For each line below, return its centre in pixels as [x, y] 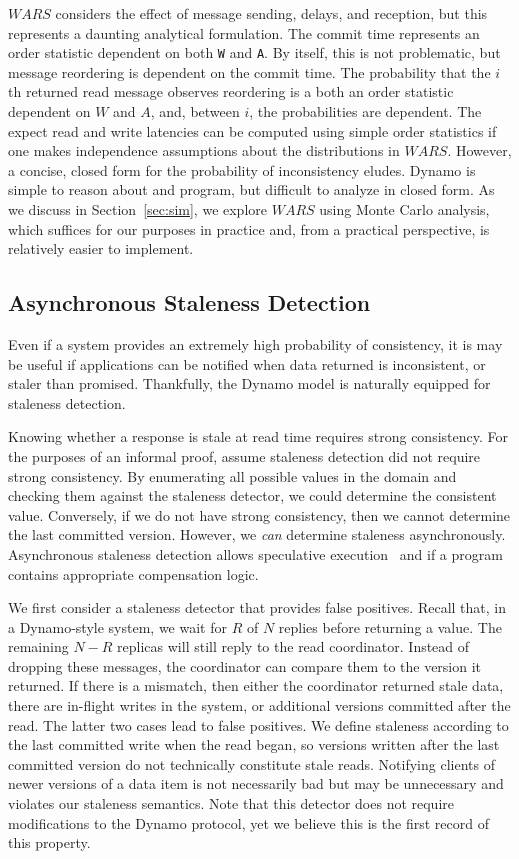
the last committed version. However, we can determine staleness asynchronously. [257, 534]
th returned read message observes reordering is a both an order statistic [231, 91]
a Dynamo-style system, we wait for [117, 626]
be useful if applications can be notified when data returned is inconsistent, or [247, 363]
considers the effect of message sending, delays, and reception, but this [271, 13]
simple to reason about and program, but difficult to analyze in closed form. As [251, 189]
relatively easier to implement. [101, 248]
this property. [49, 842]
